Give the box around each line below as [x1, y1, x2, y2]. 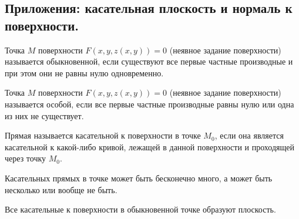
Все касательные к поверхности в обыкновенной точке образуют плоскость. [5, 203, 276, 215]
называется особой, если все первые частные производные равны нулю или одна [5, 97, 294, 110]
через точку [5, 152, 46, 164]
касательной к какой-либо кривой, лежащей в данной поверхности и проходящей [5, 140, 294, 153]
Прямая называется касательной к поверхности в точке [5, 129, 201, 141]
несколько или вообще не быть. [5, 183, 117, 196]
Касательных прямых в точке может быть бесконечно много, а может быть [5, 171, 273, 184]
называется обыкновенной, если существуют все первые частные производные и [5, 55, 293, 68]
